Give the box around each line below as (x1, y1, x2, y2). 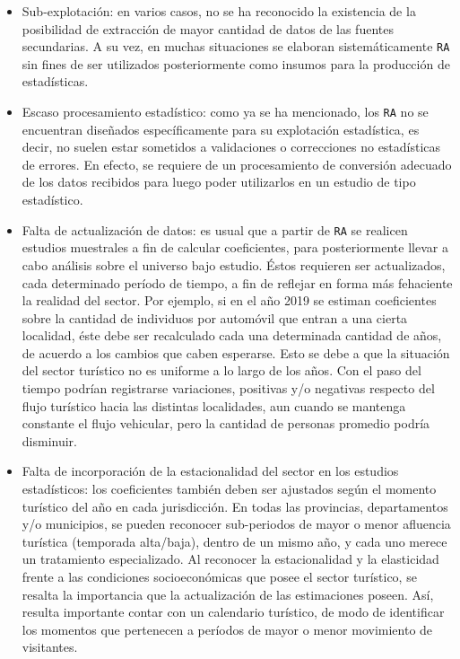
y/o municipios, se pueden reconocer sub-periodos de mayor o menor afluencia (22, 514, 451, 533)
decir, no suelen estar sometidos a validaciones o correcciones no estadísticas (22, 137, 441, 156)
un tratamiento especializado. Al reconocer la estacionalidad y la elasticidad (22, 549, 439, 568)
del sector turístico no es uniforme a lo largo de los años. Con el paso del (22, 361, 421, 380)
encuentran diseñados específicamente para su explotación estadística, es (22, 119, 420, 138)
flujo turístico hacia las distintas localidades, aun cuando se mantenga (22, 396, 406, 415)
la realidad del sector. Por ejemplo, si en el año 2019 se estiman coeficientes (22, 291, 437, 310)
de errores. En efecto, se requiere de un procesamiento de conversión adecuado (22, 154, 452, 173)
